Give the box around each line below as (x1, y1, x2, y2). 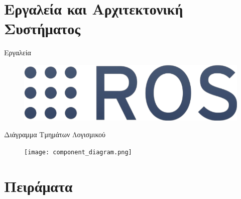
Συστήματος (4, 18, 81, 39)
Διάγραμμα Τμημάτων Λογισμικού (4, 129, 106, 140)
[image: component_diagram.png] (24, 148, 132, 156)
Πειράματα (4, 175, 73, 196)
